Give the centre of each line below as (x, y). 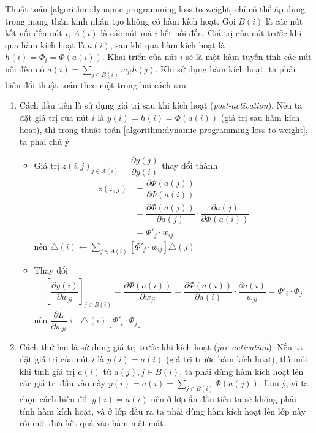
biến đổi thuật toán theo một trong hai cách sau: (97, 84)
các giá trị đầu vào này (62, 383)
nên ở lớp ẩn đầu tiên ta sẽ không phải (224, 399)
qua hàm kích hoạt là (45, 44)
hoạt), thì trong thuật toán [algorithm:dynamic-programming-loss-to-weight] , (164, 129)
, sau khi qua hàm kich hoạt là (167, 44)
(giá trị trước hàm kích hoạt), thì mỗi (236, 358)
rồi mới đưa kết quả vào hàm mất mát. (92, 423)
